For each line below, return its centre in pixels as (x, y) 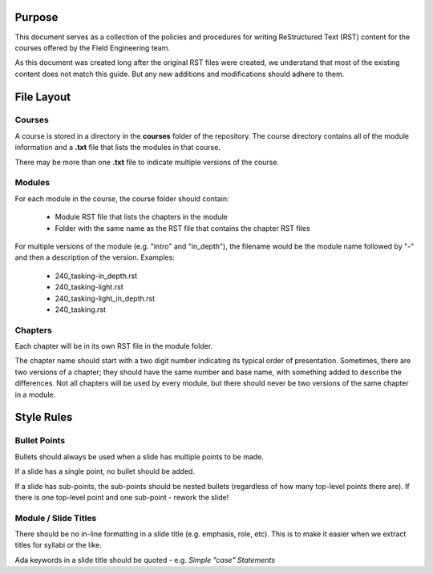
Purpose (36, 17)
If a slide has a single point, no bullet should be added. (105, 471)
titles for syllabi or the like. (58, 545)
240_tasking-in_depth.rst (96, 276)
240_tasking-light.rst (89, 287)
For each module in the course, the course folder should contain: (122, 198)
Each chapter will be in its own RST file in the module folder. (114, 346)
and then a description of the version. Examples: (95, 257)
